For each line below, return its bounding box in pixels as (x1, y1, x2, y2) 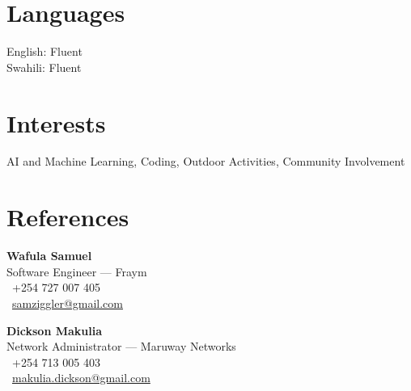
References (6, 200, 129, 233)
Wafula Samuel (6, 247, 92, 264)
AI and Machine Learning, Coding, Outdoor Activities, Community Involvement (6, 153, 405, 170)
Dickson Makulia (6, 322, 103, 338)
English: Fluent (6, 43, 83, 60)
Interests (6, 106, 106, 139)
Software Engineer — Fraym (6, 263, 147, 280)
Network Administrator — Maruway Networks (6, 338, 236, 355)
